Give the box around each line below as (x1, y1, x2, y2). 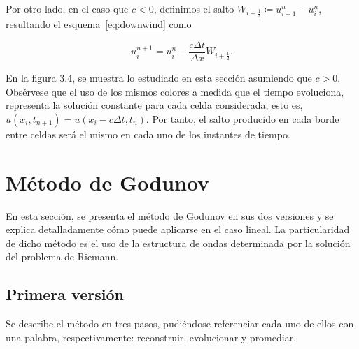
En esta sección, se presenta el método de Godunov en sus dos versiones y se (6, 208, 334, 223)
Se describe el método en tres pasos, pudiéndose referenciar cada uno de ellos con (6, 316, 354, 331)
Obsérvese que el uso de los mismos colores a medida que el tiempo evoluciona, (6, 84, 344, 98)
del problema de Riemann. (6, 249, 119, 264)
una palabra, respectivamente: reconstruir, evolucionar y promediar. (6, 329, 297, 344)
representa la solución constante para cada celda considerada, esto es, (6, 98, 303, 112)
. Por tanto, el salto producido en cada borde (146, 111, 339, 126)
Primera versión (6, 283, 124, 305)
